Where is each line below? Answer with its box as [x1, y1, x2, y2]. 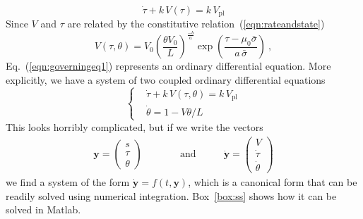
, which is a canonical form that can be [188, 175, 357, 189]
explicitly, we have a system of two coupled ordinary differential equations [6, 73, 326, 87]
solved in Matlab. [6, 202, 81, 217]
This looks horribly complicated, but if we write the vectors [6, 119, 263, 134]
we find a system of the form [6, 175, 130, 189]
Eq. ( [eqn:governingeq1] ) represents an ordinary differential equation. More [6, 58, 331, 73]
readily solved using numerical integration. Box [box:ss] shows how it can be [6, 188, 337, 203]
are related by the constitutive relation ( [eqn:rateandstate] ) [67, 16, 325, 31]
